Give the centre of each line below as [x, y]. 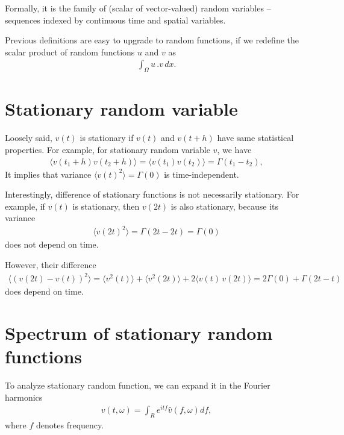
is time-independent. [202, 174]
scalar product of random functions [70, 52]
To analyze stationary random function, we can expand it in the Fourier [138, 385]
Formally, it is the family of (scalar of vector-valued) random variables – [138, 8]
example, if [25, 206]
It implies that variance [48, 174]
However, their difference [51, 265]
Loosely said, [29, 138]
